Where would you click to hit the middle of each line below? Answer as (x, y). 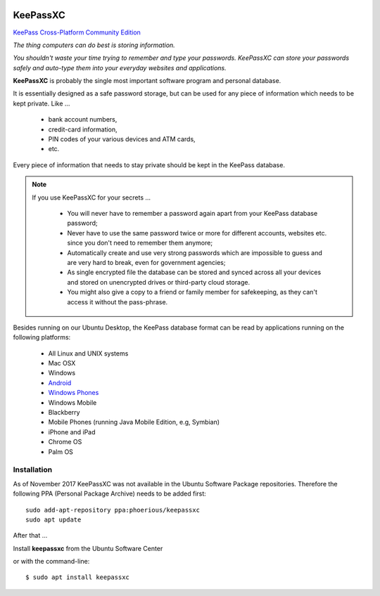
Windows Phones (74, 393)
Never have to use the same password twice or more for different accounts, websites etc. (197, 233)
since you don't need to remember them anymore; (140, 243)
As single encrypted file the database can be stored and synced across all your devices (194, 272)
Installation (33, 469)
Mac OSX (62, 363)
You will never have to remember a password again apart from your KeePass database (192, 213)
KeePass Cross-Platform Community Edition (77, 32)
